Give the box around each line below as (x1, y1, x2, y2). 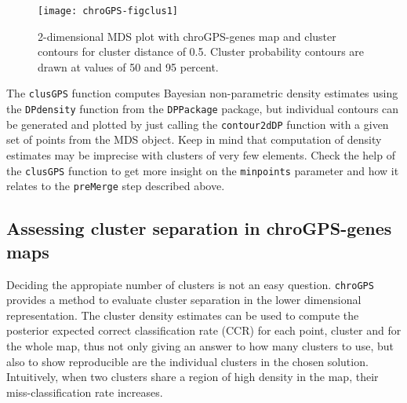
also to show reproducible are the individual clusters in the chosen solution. (6, 353, 369, 369)
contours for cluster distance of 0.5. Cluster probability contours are (38, 43, 365, 60)
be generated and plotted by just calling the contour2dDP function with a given (6, 115, 389, 132)
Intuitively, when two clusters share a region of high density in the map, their (6, 368, 379, 385)
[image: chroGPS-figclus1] (38, 5, 178, 16)
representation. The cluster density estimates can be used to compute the (6, 306, 359, 323)
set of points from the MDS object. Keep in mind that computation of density (6, 131, 382, 148)
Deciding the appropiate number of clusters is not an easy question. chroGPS (6, 276, 374, 292)
